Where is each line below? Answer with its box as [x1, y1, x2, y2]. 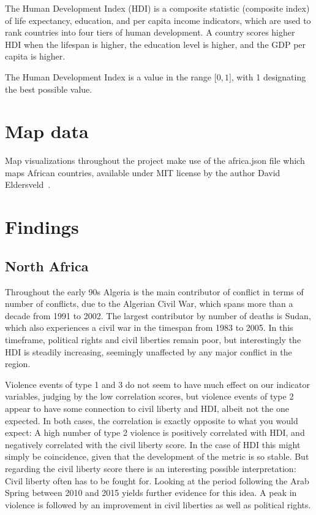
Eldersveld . [5, 178, 51, 191]
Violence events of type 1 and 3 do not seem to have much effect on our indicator [5, 378, 310, 390]
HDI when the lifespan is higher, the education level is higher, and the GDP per [5, 37, 306, 50]
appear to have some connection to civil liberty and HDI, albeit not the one [5, 401, 289, 414]
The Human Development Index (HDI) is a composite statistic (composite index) [5, 2, 310, 14]
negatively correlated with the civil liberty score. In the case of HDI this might [5, 438, 301, 451]
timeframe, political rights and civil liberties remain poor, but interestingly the [5, 333, 301, 346]
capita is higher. [5, 50, 66, 63]
